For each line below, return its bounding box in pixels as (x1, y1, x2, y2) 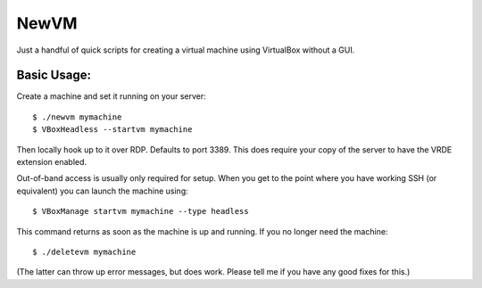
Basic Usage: (16, 68, 91, 83)
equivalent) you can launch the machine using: (16, 185, 189, 196)
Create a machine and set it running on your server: (16, 91, 207, 102)
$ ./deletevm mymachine (32, 246, 137, 257)
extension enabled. (16, 157, 87, 168)
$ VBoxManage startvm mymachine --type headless (32, 206, 249, 217)
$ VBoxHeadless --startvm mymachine (32, 125, 193, 135)
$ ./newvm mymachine (32, 111, 122, 122)
